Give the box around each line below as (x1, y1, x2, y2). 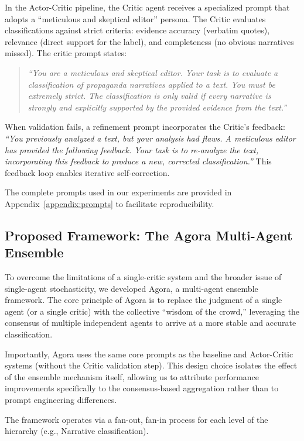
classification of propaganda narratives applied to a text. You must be (28, 78, 275, 90)
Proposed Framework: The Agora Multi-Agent (5, 226, 293, 244)
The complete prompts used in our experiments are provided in (5, 186, 232, 198)
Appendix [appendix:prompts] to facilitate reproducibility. (5, 197, 214, 209)
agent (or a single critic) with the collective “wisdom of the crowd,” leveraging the (5, 305, 300, 317)
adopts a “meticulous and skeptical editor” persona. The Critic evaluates (5, 12, 266, 25)
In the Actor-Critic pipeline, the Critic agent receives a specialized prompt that (5, 1, 290, 13)
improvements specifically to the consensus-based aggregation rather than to (5, 382, 279, 394)
